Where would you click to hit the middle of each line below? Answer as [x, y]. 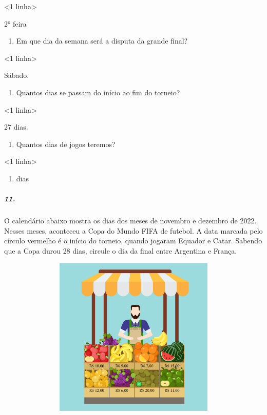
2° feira [15, 23]
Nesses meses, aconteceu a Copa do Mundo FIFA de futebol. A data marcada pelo [133, 230]
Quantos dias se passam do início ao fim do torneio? [98, 92]
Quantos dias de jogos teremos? [66, 144]
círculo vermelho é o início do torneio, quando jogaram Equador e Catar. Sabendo [133, 241]
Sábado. [17, 75]
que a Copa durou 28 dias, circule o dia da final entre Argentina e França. [121, 250]
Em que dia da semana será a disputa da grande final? [102, 41]
